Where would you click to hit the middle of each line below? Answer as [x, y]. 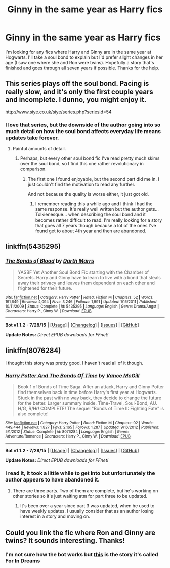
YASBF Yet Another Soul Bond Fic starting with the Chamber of [83, 272]
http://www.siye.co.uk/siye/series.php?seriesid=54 [59, 112]
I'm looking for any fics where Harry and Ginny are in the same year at [78, 52]
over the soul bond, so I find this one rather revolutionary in [82, 164]
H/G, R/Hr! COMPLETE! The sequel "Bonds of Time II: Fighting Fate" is [91, 408]
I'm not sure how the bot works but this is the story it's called [82, 555]
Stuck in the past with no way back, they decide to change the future [90, 398]
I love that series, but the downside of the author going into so [83, 125]
